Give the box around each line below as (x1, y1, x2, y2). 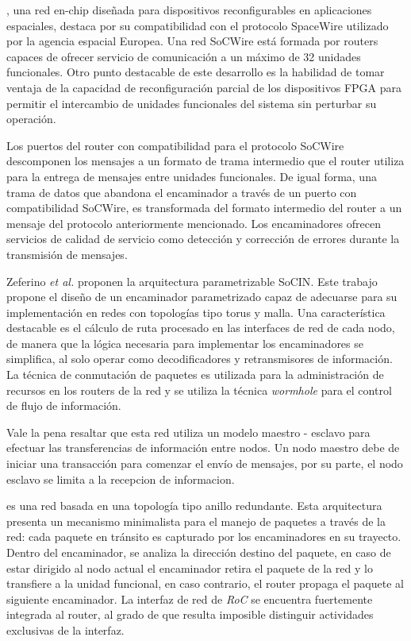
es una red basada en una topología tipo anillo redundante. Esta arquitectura (6, 497, 382, 514)
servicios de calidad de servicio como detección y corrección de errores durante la (6, 230, 400, 247)
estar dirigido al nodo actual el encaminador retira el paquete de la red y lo (6, 559, 373, 576)
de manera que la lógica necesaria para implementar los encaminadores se (6, 334, 364, 351)
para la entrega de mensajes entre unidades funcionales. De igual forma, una (6, 168, 377, 184)
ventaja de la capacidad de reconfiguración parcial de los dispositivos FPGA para (6, 79, 401, 95)
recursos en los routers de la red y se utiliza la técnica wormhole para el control (6, 381, 392, 398)
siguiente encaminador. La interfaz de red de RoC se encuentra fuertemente (6, 590, 373, 607)
